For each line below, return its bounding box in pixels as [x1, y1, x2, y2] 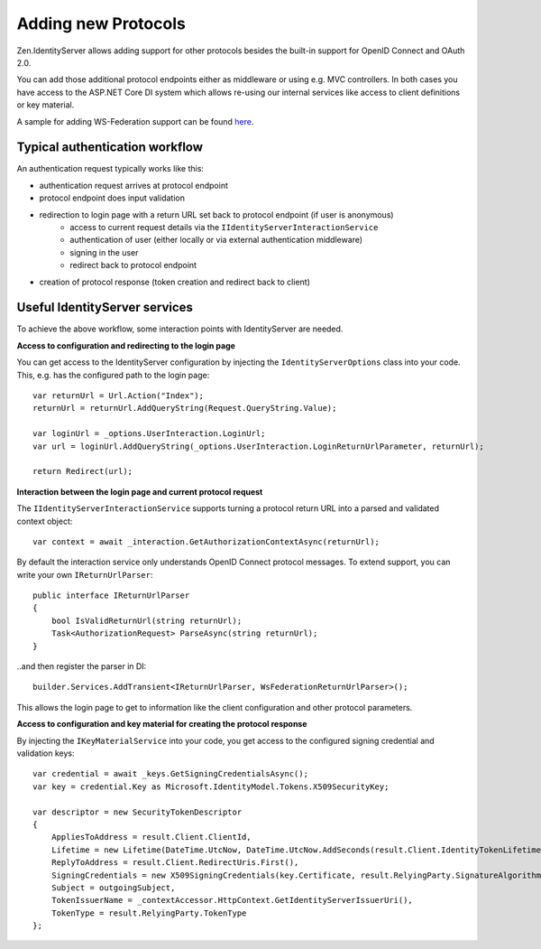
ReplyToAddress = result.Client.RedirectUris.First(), [50, 858, 299, 868]
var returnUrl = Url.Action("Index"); [32, 391, 205, 401]
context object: [16, 516, 73, 526]
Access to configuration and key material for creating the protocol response [16, 719, 307, 730]
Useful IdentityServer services [16, 300, 194, 315]
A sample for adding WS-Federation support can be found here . [16, 116, 254, 126]
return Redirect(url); [32, 466, 133, 477]
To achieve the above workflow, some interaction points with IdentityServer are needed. [16, 323, 344, 334]
